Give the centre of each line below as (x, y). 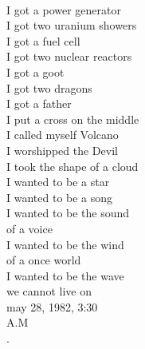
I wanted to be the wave (65, 275)
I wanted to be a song (60, 197)
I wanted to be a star (58, 182)
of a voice (29, 228)
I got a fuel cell (43, 40)
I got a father (39, 103)
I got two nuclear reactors (69, 56)
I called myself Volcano (63, 135)
